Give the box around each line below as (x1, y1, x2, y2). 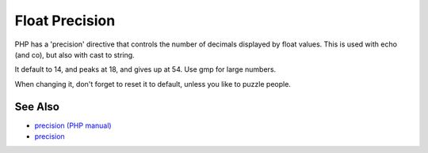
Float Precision (14, 12, 116, 29)
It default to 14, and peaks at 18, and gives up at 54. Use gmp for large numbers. (14, 65, 277, 74)
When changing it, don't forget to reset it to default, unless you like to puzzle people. (14, 79, 291, 88)
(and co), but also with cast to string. (14, 50, 135, 59)
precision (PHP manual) (34, 121, 112, 130)
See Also (14, 99, 59, 114)
